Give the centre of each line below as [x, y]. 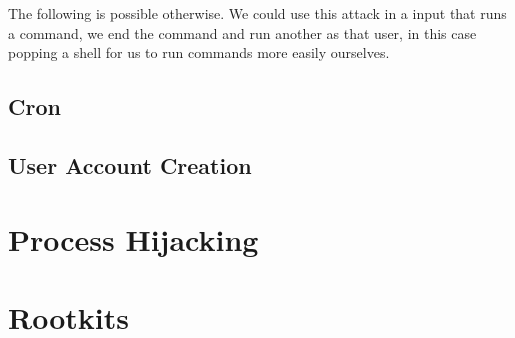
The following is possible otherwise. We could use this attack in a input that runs [257, 13]
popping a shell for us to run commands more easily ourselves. [199, 52]
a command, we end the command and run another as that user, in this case [242, 32]
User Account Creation [130, 164]
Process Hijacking [133, 238]
